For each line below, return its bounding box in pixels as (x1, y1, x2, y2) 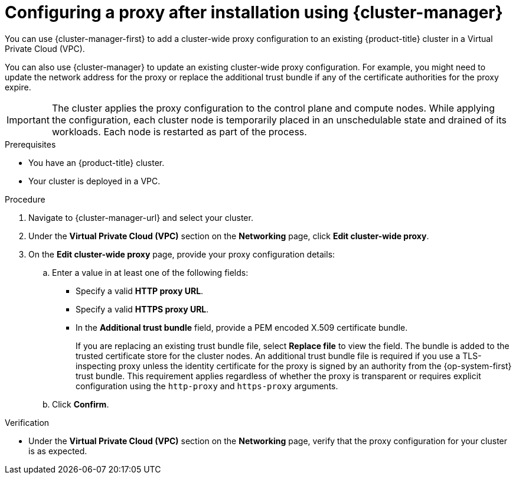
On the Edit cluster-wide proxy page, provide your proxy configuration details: (28, 249, 335, 259)
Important (6, 113, 50, 126)
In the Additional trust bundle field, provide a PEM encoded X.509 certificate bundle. (76, 322, 408, 333)
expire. (5, 82, 31, 92)
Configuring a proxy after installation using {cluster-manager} (5, 2, 503, 22)
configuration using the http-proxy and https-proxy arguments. (76, 380, 338, 391)
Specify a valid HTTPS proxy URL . (76, 304, 209, 314)
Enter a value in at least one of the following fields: (52, 267, 249, 278)
